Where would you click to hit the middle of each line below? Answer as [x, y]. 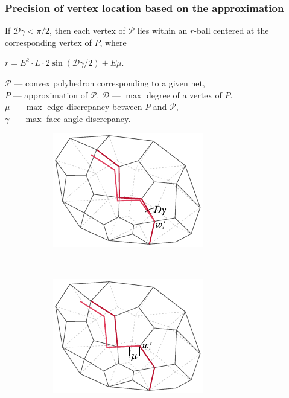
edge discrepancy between [95, 107]
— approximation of [50, 95]
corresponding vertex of [48, 42]
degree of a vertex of [184, 95]
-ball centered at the [231, 30]
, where [113, 42]
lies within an [162, 30]
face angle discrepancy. [89, 118]
